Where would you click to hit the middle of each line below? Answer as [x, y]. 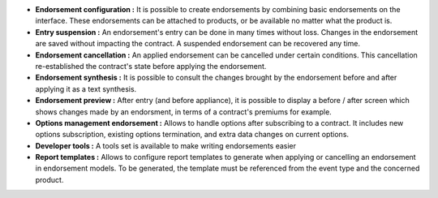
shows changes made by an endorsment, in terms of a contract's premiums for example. [183, 112]
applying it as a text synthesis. [86, 88]
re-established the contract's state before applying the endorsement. [151, 66]
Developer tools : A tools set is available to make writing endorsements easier [165, 145]
